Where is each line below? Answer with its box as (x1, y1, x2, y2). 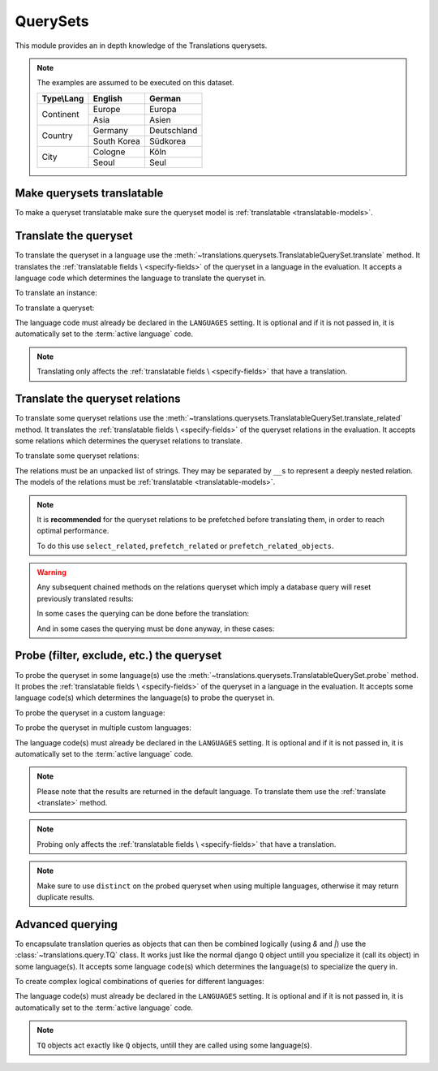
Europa (148, 103, 178, 114)
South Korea (92, 135, 141, 146)
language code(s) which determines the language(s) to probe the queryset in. (15, 693, 275, 702)
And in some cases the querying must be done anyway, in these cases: (36, 624, 275, 633)
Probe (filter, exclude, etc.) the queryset (15, 649, 222, 663)
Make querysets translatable (15, 187, 164, 201)
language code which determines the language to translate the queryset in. (15, 273, 267, 283)
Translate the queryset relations (15, 392, 182, 406)
